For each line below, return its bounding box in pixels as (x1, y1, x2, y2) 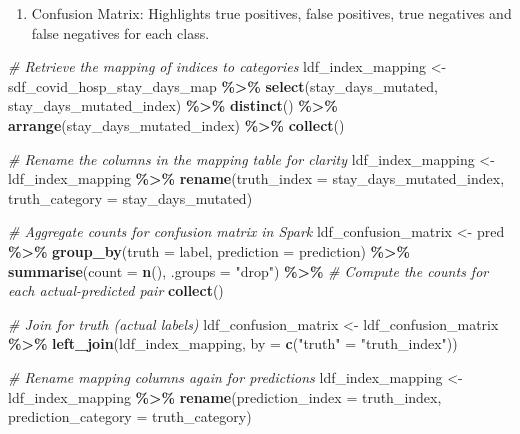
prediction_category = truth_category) (8, 406, 252, 427)
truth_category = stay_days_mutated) (8, 187, 253, 208)
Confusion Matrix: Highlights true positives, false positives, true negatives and (31, 3, 512, 23)
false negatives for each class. (31, 22, 210, 43)
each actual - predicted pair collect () (8, 280, 224, 301)
